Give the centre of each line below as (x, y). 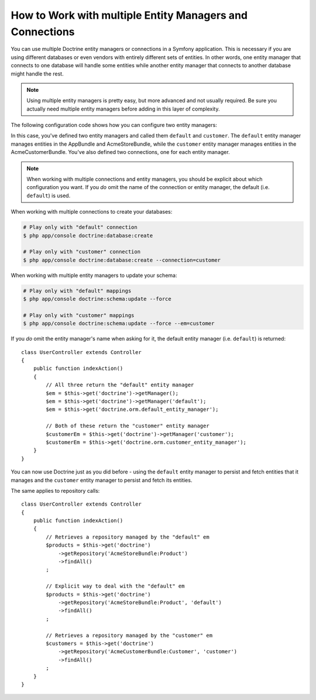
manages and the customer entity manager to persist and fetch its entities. (102, 480)
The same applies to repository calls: (55, 490)
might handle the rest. (37, 74)
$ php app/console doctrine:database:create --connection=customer (122, 260)
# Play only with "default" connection (80, 227)
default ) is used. (49, 195)
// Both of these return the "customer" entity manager (128, 426)
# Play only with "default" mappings (77, 291)
